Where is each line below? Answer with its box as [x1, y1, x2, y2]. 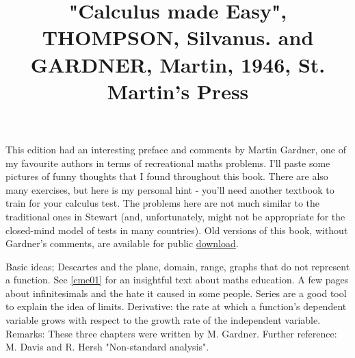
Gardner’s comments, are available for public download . [5, 236, 239, 251]
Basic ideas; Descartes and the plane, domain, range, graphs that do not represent [5, 259, 350, 273]
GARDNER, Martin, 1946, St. [30, 50, 326, 78]
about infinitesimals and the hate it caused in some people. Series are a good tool [5, 285, 347, 300]
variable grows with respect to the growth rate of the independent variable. [5, 313, 321, 327]
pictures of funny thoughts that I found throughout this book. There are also [5, 169, 328, 183]
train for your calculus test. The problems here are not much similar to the [5, 196, 320, 210]
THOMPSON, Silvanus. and [42, 23, 314, 51]
